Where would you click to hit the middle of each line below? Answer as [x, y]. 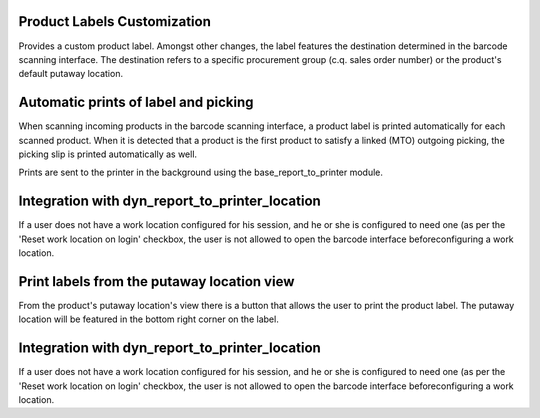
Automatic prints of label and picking [136, 102]
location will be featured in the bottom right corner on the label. [148, 319]
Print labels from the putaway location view [156, 281]
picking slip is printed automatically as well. [108, 154]
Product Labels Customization [115, 21]
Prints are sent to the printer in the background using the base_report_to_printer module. [201, 172]
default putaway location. [71, 74]
